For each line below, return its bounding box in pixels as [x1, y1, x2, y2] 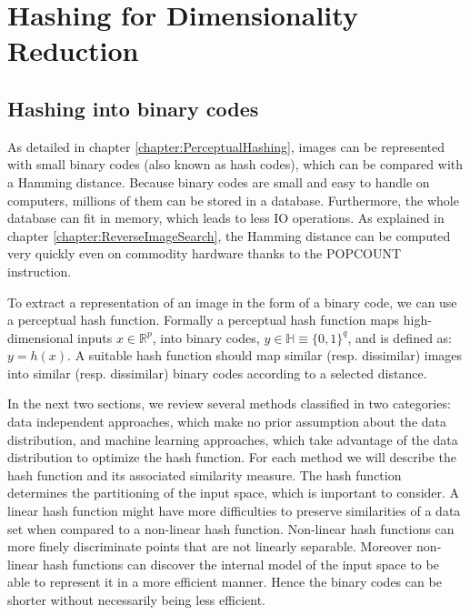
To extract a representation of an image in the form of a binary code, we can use [7, 292, 457, 311]
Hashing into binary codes [7, 94, 259, 122]
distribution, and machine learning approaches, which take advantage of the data [7, 429, 458, 449]
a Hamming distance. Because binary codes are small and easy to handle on [7, 172, 430, 191]
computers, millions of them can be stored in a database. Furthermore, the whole [7, 190, 459, 209]
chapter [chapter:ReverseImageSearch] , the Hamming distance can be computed [7, 226, 451, 245]
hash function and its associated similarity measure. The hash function [7, 465, 402, 484]
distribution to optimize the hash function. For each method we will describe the [7, 448, 457, 467]
